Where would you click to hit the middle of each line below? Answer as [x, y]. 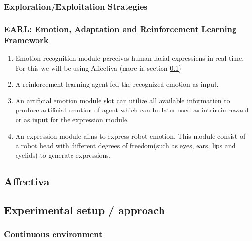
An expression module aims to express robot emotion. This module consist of [130, 136]
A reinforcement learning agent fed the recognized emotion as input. [117, 84]
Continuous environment [53, 233]
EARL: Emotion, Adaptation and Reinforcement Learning [120, 28]
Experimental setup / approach [85, 210]
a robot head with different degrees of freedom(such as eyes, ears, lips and [126, 145]
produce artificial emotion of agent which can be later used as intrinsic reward [132, 110]
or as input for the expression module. [72, 119]
